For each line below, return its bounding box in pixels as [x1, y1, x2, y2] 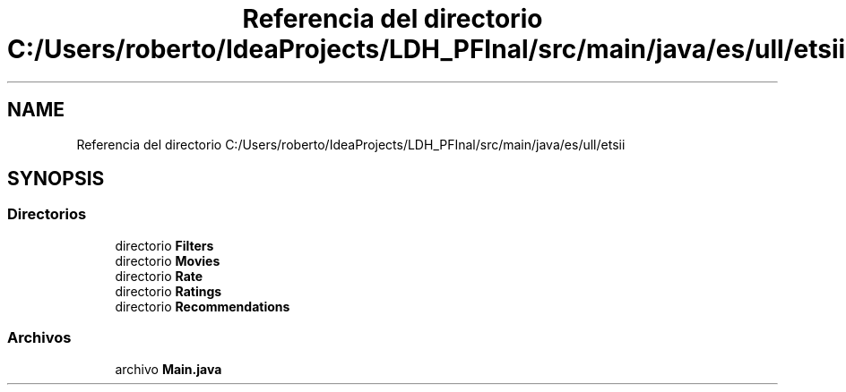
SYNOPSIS [7, 167, 105, 191]
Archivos [7, 328, 72, 347]
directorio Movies [115, 252, 220, 268]
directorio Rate [115, 268, 203, 284]
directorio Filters [115, 237, 214, 253]
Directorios [7, 205, 87, 224]
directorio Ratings [115, 283, 222, 299]
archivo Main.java [115, 361, 222, 377]
